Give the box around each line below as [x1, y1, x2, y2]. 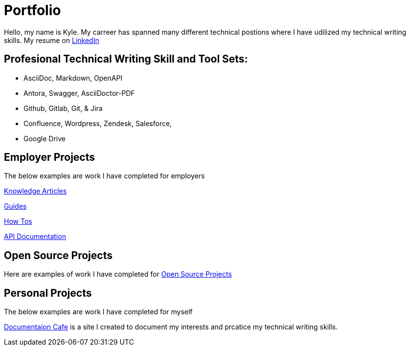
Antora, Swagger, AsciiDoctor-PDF [23, 88, 135, 97]
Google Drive [23, 134, 66, 143]
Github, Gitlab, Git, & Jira [23, 104, 103, 112]
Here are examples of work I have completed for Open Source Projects [4, 270, 232, 279]
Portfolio [4, 2, 61, 19]
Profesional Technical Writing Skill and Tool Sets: [4, 53, 248, 66]
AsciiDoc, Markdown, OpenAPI [23, 73, 123, 82]
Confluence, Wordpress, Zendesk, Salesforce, [23, 119, 172, 128]
